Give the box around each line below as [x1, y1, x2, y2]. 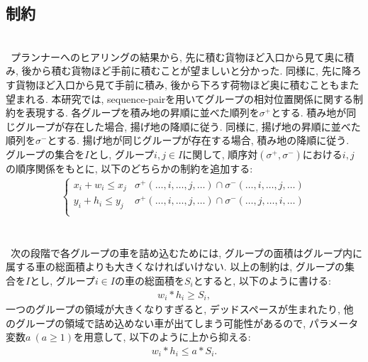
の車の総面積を [115, 273, 184, 287]
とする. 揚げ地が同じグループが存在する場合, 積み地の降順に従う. [47, 133, 350, 148]
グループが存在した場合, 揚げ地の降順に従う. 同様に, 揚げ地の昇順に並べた [15, 119, 361, 133]
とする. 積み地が [271, 105, 347, 120]
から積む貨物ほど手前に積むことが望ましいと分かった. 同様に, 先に [31, 63, 342, 78]
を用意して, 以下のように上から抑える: [74, 329, 251, 344]
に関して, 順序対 [182, 146, 258, 161]
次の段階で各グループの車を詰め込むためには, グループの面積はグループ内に [10, 245, 363, 260]
